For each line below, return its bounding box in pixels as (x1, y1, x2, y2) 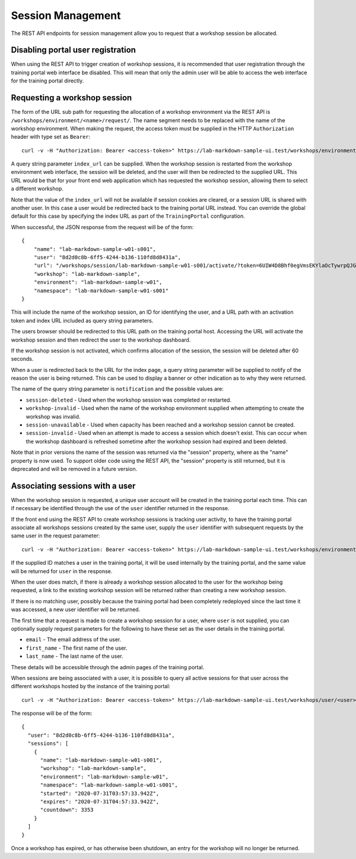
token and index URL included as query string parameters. (11, 317, 154, 324)
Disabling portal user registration (11, 45, 136, 55)
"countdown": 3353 (40, 807, 94, 813)
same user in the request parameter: (11, 532, 100, 539)
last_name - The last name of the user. (26, 653, 123, 660)
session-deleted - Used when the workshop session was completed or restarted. (26, 396, 231, 403)
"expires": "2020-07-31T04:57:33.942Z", (40, 798, 160, 805)
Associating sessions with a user (11, 481, 136, 491)
